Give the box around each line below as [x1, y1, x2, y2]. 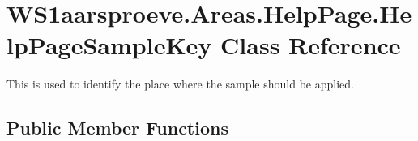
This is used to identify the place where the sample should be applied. [6, 75, 354, 92]
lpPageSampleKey [6, 28, 212, 62]
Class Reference [220, 28, 401, 62]
